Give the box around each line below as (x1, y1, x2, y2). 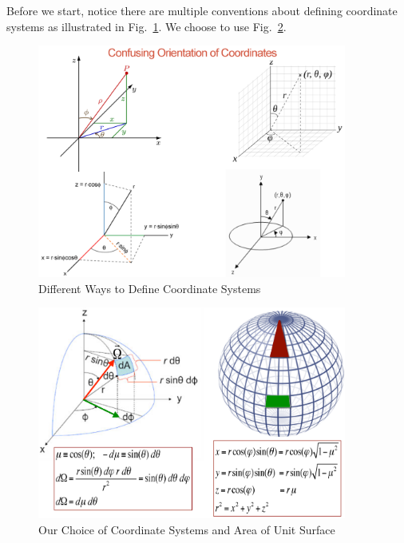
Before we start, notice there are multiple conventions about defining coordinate (6, 2, 398, 18)
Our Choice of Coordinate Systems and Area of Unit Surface (38, 521, 335, 537)
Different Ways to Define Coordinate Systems (38, 279, 261, 296)
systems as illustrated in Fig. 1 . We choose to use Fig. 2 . (6, 18, 287, 34)
